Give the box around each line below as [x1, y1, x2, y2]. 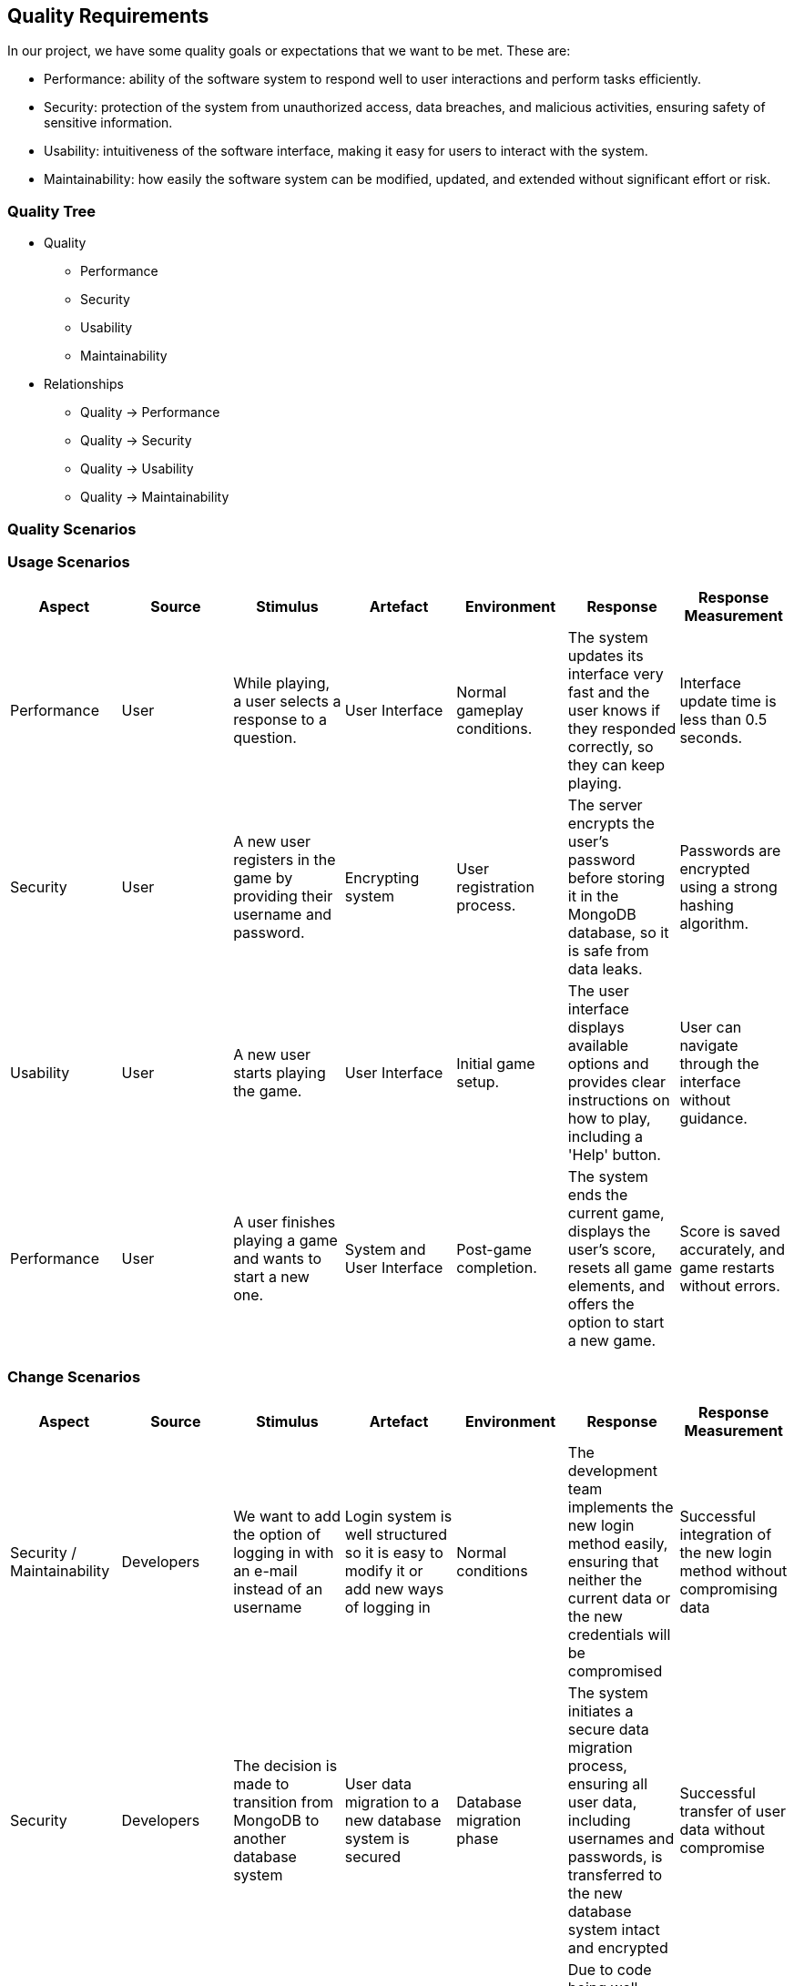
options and [567, 1054, 649, 1074]
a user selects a [233, 692, 341, 711]
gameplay [456, 701, 524, 720]
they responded [567, 719, 677, 738]
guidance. [679, 1109, 748, 1128]
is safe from [567, 942, 649, 961]
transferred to [567, 1866, 663, 1885]
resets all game [567, 1258, 673, 1278]
